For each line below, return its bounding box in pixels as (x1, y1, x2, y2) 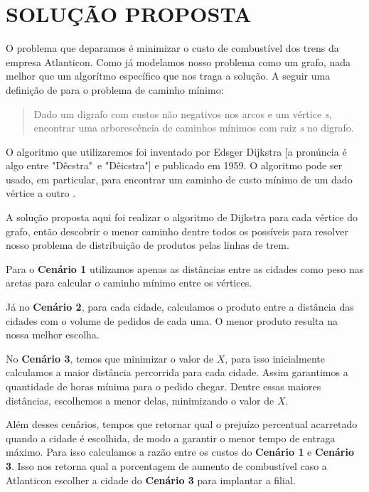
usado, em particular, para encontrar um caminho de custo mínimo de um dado (6, 171, 353, 186)
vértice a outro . (6, 186, 76, 200)
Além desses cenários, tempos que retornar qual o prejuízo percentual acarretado (6, 417, 358, 432)
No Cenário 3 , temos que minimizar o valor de (6, 351, 214, 365)
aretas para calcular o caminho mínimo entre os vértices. (6, 275, 252, 290)
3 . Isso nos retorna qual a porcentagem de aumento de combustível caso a (6, 458, 327, 473)
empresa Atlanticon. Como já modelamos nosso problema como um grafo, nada (6, 54, 351, 69)
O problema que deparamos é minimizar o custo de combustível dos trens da (6, 41, 339, 55)
